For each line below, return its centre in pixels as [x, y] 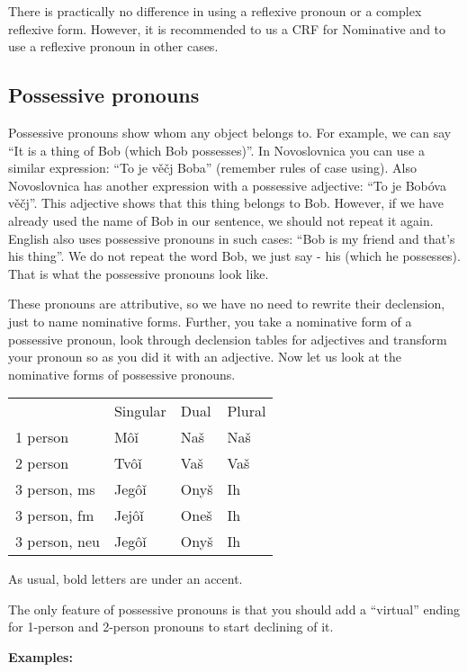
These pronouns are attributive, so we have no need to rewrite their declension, [227, 304]
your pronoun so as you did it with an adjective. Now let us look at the [205, 357]
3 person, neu [58, 542]
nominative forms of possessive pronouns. [122, 374]
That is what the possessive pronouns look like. [139, 273]
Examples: [40, 657]
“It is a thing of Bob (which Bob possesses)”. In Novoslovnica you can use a [216, 150]
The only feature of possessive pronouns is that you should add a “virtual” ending [234, 609]
